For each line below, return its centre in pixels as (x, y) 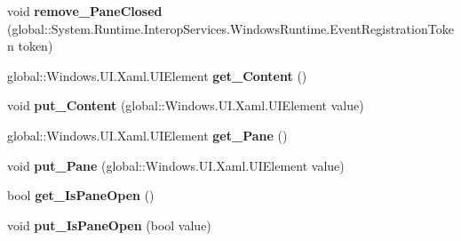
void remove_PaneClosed (85, 11)
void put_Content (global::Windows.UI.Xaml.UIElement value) (186, 105)
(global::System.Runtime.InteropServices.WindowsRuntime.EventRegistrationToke (230, 28)
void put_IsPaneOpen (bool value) (109, 225)
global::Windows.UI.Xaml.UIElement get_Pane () (147, 135)
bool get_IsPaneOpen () (81, 195)
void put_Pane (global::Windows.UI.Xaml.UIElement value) (176, 165)
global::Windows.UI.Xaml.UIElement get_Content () (157, 75)
